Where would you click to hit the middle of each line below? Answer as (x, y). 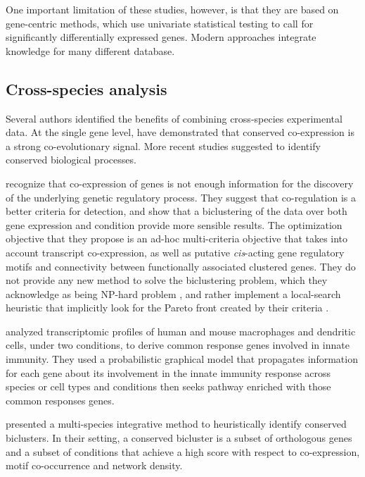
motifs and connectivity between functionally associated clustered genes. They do (181, 266)
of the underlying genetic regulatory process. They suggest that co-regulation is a (181, 197)
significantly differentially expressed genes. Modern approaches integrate (161, 37)
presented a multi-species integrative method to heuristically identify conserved (176, 424)
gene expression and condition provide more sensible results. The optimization (174, 224)
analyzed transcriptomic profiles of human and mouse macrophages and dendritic (181, 331)
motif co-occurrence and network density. (94, 465)
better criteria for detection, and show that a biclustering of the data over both (177, 211)
